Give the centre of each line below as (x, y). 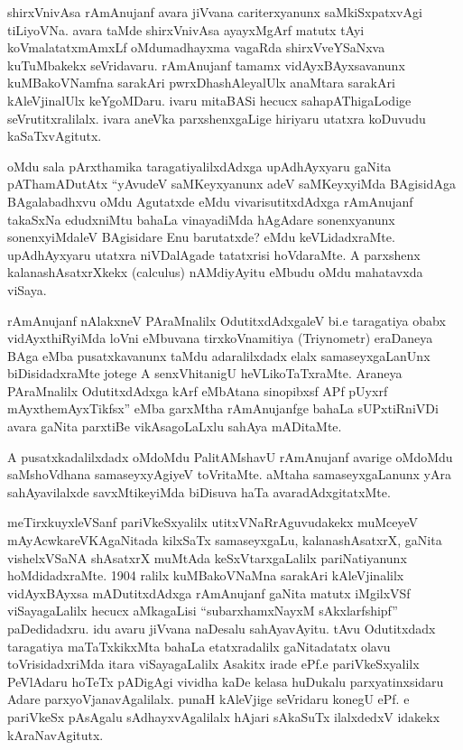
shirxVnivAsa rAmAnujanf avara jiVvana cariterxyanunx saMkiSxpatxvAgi (215, 12)
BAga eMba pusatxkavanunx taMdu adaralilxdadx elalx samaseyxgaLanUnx (219, 355)
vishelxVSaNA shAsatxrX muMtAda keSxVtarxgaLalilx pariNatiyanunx (207, 557)
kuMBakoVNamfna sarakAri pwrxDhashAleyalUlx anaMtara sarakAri (201, 83)
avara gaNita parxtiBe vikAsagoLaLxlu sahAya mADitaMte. (175, 426)
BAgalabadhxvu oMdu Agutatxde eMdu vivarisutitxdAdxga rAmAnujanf (210, 201)
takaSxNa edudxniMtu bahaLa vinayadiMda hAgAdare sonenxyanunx (201, 219)
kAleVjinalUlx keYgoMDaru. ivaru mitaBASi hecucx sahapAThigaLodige (209, 100)
